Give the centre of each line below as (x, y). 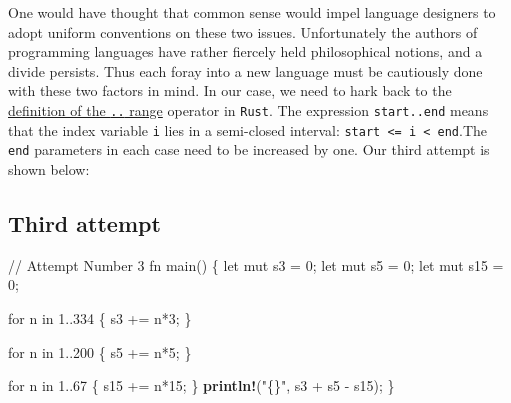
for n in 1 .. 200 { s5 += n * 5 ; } (100, 351)
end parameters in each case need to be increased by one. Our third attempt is (249, 149)
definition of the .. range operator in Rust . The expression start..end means (248, 109)
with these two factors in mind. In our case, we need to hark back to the (230, 90)
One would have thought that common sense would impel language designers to (252, 12)
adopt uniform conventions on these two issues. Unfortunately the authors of (243, 31)
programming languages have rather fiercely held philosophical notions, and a (245, 51)
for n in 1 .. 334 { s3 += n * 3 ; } (100, 317)
